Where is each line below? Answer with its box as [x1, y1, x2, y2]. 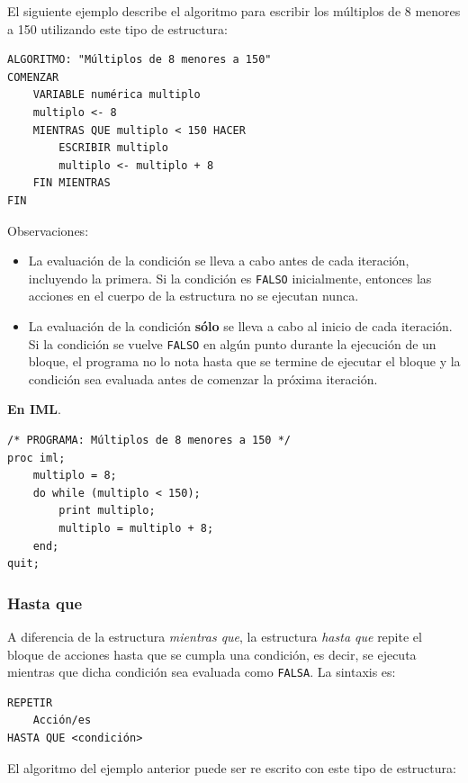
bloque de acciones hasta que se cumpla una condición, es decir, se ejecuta [7, 644, 417, 663]
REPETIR [7, 696, 53, 709]
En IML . [7, 400, 61, 418]
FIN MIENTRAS [32, 176, 111, 190]
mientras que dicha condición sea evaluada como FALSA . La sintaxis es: [7, 662, 396, 681]
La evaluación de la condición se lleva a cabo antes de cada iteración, [28, 251, 409, 270]
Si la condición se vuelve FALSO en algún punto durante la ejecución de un [28, 334, 436, 353]
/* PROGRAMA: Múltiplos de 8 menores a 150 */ [7, 434, 291, 446]
